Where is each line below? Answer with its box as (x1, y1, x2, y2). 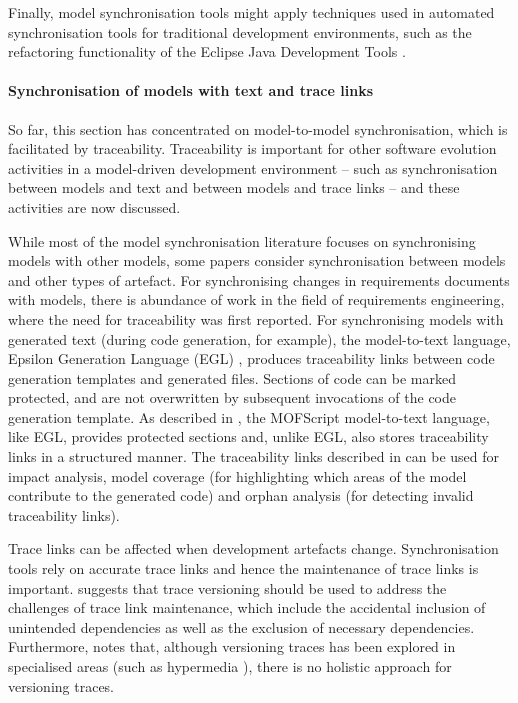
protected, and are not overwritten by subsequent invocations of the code (8, 387, 456, 408)
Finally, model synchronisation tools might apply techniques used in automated (8, 2, 495, 22)
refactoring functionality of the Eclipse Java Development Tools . (8, 41, 406, 62)
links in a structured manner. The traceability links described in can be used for (8, 446, 500, 467)
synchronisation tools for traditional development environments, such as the (8, 21, 472, 42)
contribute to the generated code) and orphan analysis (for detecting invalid (8, 485, 474, 506)
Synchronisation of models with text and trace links (8, 80, 373, 101)
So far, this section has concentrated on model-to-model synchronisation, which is (8, 118, 508, 139)
